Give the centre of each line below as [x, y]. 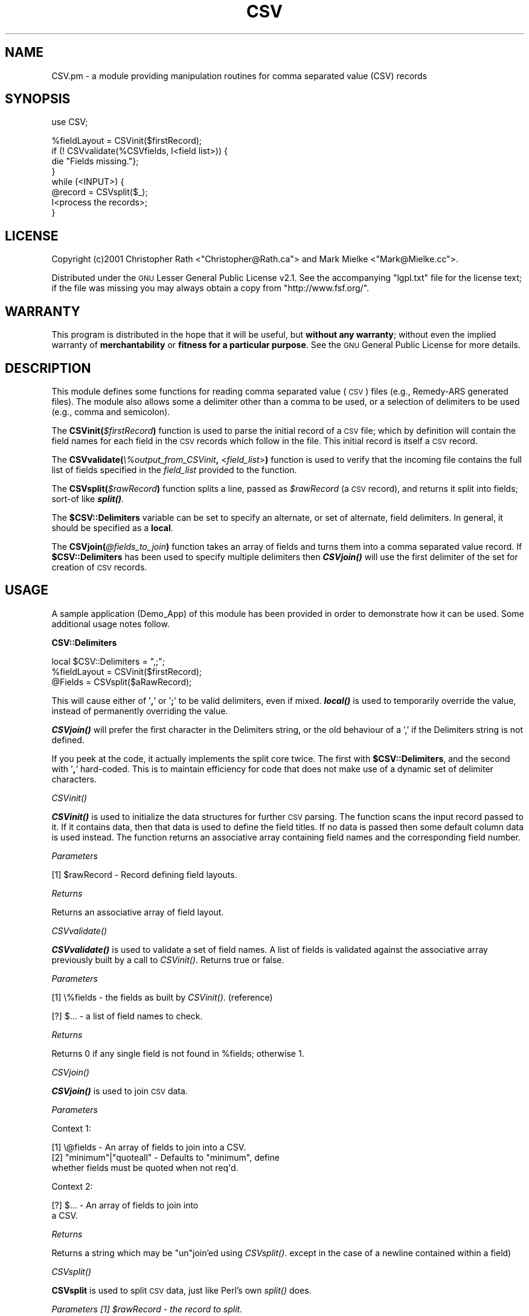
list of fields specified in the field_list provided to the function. [174, 469]
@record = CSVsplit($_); [100, 192]
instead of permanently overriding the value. [140, 711]
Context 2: [72, 1186]
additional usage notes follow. [111, 624]
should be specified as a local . [112, 527]
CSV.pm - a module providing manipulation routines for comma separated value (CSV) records [239, 76]
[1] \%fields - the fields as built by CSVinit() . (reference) [162, 997]
